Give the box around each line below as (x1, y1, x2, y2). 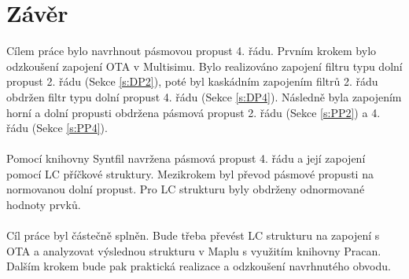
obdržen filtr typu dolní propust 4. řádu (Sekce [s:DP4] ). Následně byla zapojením (6, 88, 402, 105)
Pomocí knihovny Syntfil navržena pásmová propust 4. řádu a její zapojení (6, 150, 366, 167)
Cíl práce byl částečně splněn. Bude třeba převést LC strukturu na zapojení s (6, 227, 380, 244)
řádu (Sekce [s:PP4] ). (6, 119, 108, 136)
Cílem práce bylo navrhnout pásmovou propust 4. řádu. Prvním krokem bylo (6, 42, 377, 59)
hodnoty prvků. (6, 196, 81, 213)
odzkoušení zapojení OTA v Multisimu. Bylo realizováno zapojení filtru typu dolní (6, 57, 403, 74)
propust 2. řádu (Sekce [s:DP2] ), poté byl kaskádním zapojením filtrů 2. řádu (6, 73, 378, 90)
